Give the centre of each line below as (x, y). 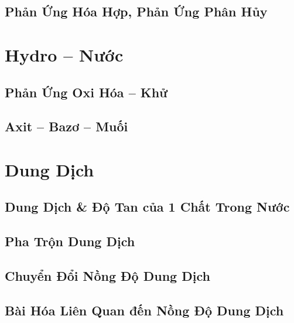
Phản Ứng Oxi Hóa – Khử (86, 92)
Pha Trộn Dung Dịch (70, 241)
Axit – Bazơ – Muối (66, 126)
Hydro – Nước (64, 54)
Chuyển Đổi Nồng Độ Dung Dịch (107, 276)
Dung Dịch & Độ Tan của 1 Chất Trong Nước (147, 207)
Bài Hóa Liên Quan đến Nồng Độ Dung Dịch (144, 310)
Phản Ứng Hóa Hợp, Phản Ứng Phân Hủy (136, 11)
